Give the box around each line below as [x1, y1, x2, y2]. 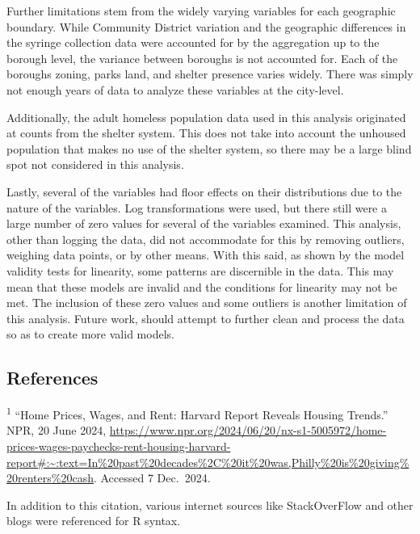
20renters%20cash [6, 469, 94, 486]
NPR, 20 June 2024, [6, 422, 107, 439]
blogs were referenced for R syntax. [6, 512, 181, 529]
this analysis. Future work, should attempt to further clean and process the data [6, 309, 405, 326]
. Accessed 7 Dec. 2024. [93, 469, 211, 486]
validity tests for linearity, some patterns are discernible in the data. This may [6, 262, 394, 279]
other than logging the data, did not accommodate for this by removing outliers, [6, 230, 405, 247]
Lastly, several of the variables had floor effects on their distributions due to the [6, 183, 402, 200]
